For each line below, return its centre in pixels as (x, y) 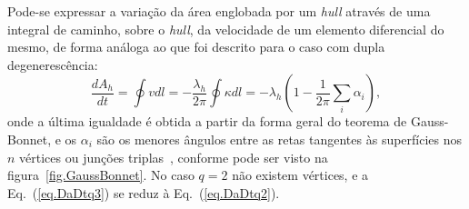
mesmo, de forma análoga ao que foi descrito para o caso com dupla (196, 47)
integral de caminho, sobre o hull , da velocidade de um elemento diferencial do (226, 29)
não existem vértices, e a (300, 175)
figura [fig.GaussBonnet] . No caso (101, 175)
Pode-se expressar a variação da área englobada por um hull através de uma (219, 11)
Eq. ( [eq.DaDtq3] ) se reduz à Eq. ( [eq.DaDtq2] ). (144, 192)
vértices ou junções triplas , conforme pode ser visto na (174, 157)
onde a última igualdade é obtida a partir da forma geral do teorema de (207, 121)
